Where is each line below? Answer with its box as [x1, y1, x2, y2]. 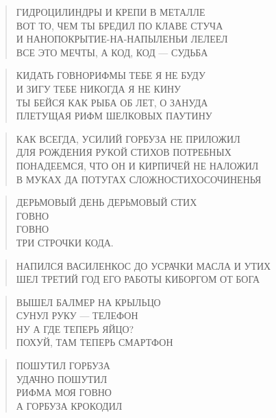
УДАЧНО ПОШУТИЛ [16, 371, 108, 386]
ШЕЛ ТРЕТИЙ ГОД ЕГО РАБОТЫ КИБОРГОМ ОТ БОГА [16, 272, 260, 286]
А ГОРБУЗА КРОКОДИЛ [16, 398, 123, 413]
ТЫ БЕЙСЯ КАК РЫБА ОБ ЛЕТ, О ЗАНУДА [16, 95, 208, 109]
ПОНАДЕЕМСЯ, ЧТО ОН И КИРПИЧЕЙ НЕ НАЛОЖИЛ [16, 158, 259, 172]
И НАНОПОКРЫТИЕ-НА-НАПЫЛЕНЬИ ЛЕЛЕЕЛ [16, 32, 228, 46]
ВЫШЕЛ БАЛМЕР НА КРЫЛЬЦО [16, 294, 161, 309]
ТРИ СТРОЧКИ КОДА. [16, 235, 114, 249]
